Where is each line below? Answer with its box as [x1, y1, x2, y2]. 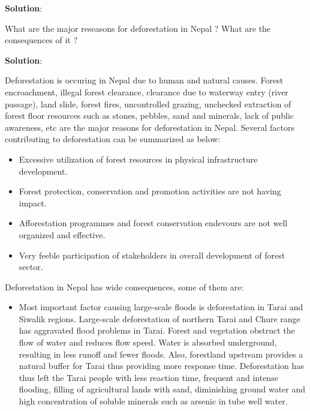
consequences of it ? [5, 34, 78, 46]
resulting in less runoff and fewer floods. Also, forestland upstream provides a [19, 347, 303, 360]
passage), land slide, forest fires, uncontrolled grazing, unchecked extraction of [5, 97, 291, 110]
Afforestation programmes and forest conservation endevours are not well [19, 217, 288, 229]
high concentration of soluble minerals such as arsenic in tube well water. [19, 395, 288, 407]
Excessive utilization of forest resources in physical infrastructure [19, 152, 258, 165]
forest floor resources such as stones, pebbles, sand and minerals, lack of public [5, 109, 294, 122]
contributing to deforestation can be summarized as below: [5, 133, 221, 145]
